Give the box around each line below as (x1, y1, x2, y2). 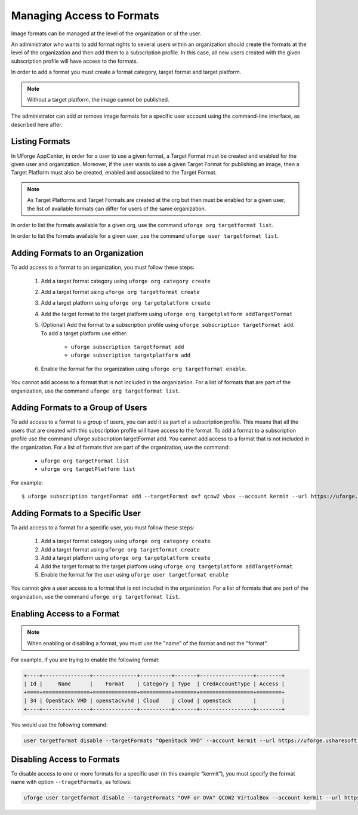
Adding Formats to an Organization (11, 248, 144, 258)
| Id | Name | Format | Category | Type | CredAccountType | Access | (23, 681, 285, 687)
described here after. (11, 121, 63, 128)
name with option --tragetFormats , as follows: (11, 779, 132, 786)
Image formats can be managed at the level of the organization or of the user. (11, 30, 202, 37)
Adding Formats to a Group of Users (11, 403, 147, 413)
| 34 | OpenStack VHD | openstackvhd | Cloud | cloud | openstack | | (23, 697, 285, 704)
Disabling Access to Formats (11, 754, 120, 764)
